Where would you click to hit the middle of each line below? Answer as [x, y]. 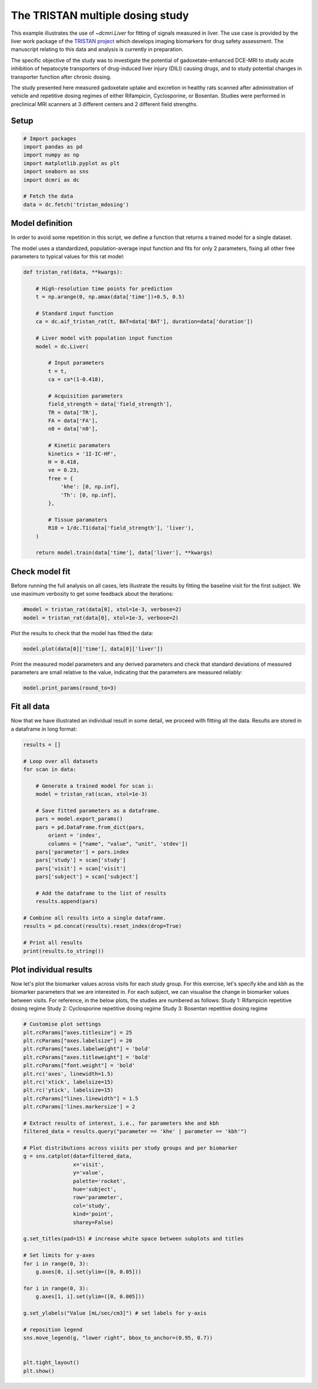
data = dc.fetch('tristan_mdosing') [76, 204]
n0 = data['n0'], [73, 429]
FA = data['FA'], [73, 421]
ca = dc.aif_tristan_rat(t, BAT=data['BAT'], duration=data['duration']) [144, 322]
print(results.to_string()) [64, 951]
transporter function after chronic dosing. [61, 77]
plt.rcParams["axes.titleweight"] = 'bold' [87, 1057]
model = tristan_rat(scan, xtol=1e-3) [92, 794]
